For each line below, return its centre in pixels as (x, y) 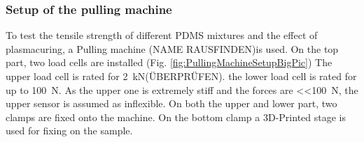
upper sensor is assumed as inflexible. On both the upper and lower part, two (171, 103)
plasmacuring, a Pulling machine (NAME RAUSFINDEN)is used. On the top (172, 48)
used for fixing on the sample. (69, 131)
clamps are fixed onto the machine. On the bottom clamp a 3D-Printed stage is (176, 117)
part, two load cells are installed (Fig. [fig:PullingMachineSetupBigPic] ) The (169, 62)
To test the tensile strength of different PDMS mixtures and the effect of (162, 35)
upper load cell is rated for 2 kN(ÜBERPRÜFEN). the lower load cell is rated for (181, 76)
